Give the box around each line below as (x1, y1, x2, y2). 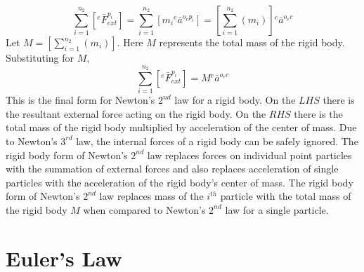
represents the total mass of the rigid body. (159, 35, 345, 49)
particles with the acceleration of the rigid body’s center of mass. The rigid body (6, 175, 353, 189)
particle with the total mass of (220, 189, 351, 203)
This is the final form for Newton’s (6, 93, 155, 107)
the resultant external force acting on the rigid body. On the (6, 106, 266, 121)
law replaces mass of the (99, 189, 204, 203)
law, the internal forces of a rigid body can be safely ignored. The (76, 133, 358, 148)
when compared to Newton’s (83, 202, 206, 217)
